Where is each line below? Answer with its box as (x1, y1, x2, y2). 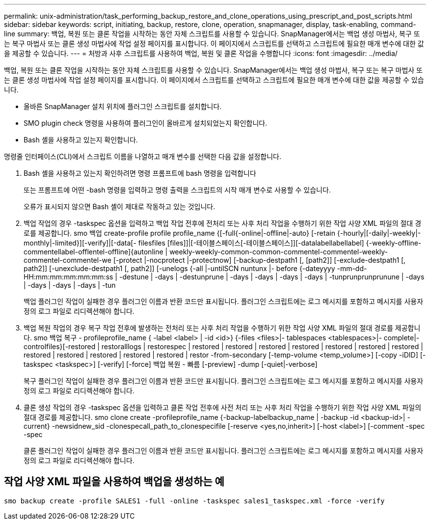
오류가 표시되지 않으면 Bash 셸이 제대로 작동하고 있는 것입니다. (24, 202, 215, 211)
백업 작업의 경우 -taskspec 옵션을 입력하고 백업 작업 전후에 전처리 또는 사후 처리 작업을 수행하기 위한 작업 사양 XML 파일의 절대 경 (24, 219, 422, 227)
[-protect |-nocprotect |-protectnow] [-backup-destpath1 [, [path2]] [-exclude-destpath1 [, (113, 256, 406, 264)
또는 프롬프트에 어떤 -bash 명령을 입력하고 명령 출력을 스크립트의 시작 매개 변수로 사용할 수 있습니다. (24, 186, 331, 194)
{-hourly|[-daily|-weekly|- (337, 229, 421, 237)
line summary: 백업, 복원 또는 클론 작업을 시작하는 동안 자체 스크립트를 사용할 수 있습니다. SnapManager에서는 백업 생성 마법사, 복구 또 (4, 29, 420, 38)
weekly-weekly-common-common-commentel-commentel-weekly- (169, 248, 388, 256)
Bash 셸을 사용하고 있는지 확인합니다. (24, 136, 138, 144)
